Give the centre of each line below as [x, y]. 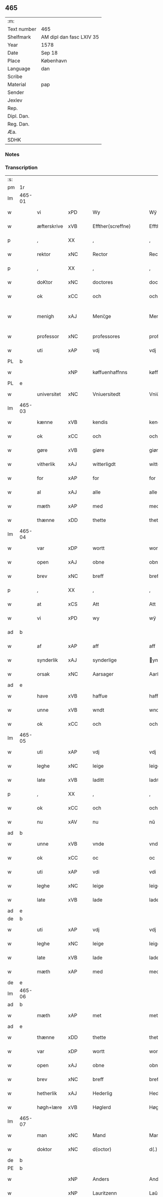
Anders [101, 1179]
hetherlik [47, 1093]
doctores [103, 282]
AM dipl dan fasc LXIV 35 [70, 37]
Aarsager [103, 674]
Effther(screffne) [112, 226]
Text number [22, 29]
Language [19, 69]
